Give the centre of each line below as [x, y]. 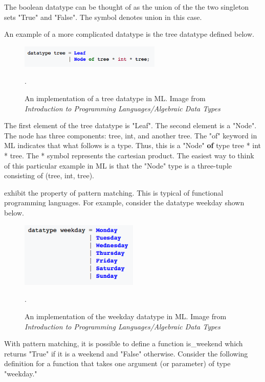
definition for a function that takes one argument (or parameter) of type [117, 363]
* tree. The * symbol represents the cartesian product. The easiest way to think [129, 155]
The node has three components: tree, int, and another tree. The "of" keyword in [131, 135]
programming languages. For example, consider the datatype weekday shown [124, 202]
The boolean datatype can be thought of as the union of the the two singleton [127, 7]
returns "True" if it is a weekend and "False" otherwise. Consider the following [126, 353]
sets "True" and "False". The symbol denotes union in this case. [103, 17]
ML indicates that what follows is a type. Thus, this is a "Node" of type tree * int [133, 145]
